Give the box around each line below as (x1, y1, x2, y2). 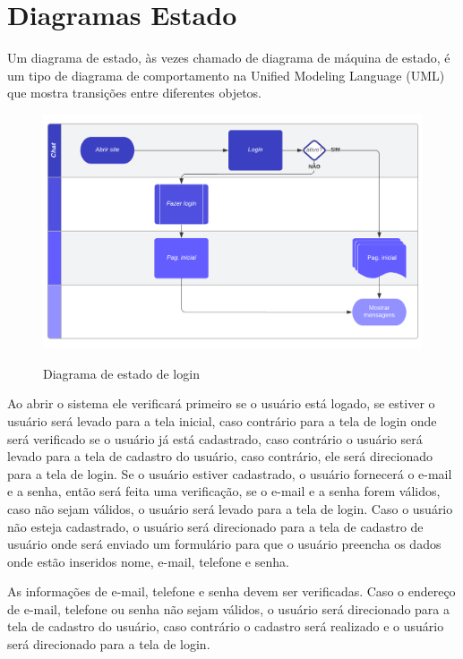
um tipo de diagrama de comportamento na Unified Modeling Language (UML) (7, 65, 445, 84)
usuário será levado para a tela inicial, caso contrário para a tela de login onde (7, 411, 437, 430)
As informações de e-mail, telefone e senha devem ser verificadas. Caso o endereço (7, 582, 456, 601)
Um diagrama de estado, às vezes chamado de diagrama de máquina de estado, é (7, 48, 450, 67)
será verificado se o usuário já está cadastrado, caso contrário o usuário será (7, 429, 423, 448)
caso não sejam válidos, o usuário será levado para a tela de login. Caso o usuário (7, 499, 453, 518)
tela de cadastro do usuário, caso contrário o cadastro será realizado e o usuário (7, 617, 444, 636)
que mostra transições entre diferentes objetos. (7, 83, 262, 102)
